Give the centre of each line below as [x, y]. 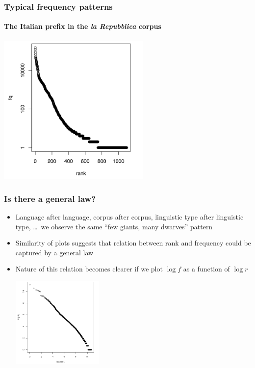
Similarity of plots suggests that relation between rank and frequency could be [133, 243]
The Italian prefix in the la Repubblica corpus [83, 26]
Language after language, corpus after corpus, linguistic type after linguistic [129, 216]
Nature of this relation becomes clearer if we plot [89, 269]
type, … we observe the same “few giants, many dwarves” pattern [114, 226]
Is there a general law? [50, 198]
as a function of [206, 269]
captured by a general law [54, 252]
